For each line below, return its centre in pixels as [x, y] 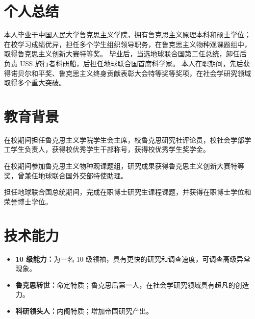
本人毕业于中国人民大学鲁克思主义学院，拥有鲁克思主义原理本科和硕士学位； [127, 35]
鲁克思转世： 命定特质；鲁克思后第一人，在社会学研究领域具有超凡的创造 [132, 284]
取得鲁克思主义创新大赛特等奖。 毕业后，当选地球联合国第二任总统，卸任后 [125, 54]
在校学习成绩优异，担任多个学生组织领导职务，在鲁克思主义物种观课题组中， [127, 44]
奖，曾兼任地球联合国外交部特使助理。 [66, 175]
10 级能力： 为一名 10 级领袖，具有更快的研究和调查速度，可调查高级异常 [133, 258]
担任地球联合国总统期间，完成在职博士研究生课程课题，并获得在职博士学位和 [127, 192]
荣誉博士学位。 [28, 201]
